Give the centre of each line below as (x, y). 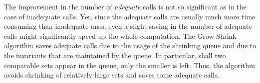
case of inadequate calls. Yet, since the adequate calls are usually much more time (130, 16)
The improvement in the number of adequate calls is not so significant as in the (125, 6)
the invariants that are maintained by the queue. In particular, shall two (115, 55)
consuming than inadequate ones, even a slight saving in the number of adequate (128, 26)
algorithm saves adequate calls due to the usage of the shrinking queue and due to (130, 45)
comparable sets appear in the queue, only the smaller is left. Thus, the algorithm (130, 65)
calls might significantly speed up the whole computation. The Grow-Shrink (120, 36)
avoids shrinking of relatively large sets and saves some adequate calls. (112, 75)
